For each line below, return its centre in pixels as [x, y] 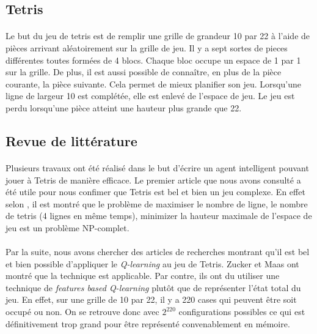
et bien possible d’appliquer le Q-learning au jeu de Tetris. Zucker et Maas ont [152, 263]
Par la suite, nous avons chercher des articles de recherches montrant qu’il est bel [158, 252]
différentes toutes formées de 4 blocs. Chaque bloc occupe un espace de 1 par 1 [153, 60]
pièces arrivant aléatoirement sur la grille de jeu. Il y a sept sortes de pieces [147, 47]
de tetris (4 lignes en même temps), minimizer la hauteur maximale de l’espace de [159, 216]
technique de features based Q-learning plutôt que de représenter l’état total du [153, 287]
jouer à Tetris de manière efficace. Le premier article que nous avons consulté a [153, 180]
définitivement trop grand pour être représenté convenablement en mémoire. [148, 323]
